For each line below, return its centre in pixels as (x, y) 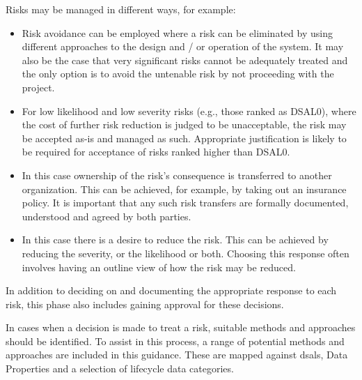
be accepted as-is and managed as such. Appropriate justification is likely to (184, 138)
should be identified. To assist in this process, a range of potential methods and (175, 341)
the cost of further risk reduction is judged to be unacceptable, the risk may (184, 124)
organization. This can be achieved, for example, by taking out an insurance (184, 189)
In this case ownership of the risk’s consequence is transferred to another (177, 175)
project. (38, 87)
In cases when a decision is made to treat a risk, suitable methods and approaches (181, 327)
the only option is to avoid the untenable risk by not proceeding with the (178, 74)
